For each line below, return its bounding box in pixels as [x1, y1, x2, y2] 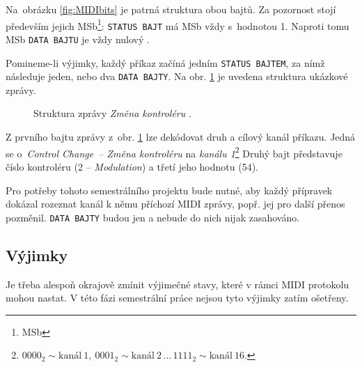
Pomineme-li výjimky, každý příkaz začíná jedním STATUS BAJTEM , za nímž [6, 55, 325, 70]
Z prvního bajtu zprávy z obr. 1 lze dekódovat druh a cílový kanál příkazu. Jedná [6, 130, 356, 144]
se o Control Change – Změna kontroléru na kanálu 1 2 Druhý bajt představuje [6, 143, 343, 160]
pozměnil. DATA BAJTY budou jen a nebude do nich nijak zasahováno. [6, 210, 300, 224]
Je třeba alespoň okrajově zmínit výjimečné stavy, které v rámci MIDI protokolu [6, 276, 349, 291]
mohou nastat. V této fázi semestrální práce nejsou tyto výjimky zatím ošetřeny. [6, 290, 349, 305]
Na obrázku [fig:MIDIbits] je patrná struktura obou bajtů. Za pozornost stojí [6, 2, 336, 16]
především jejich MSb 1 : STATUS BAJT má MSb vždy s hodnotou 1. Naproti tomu [6, 16, 349, 33]
